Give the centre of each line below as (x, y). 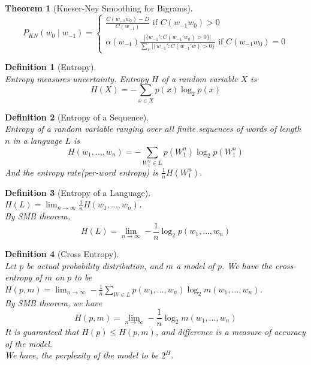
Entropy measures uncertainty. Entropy (77, 78)
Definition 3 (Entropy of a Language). (78, 192)
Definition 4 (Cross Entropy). (62, 253)
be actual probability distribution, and (95, 265)
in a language (37, 140)
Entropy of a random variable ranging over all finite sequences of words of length (153, 129)
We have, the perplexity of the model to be (82, 355)
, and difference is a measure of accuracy (230, 332)
